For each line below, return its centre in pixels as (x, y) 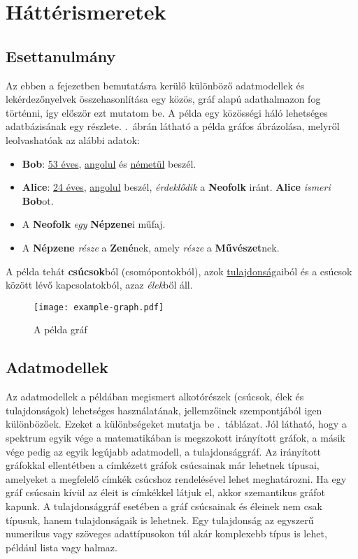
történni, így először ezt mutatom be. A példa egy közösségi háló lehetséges (167, 112)
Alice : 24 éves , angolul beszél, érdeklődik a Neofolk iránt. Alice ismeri (176, 187)
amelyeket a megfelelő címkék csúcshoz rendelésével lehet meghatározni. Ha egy (176, 478)
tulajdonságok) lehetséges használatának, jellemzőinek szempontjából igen (164, 410)
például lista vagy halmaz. (62, 547)
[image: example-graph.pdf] (99, 307)
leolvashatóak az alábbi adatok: (73, 139)
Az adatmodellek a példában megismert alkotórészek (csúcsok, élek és (155, 397)
